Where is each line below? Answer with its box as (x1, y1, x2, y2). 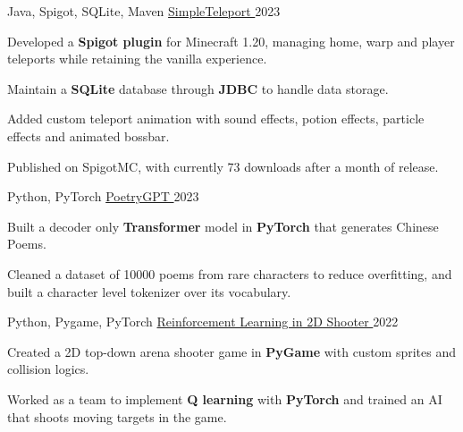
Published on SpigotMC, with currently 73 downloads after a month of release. (7, 157, 439, 175)
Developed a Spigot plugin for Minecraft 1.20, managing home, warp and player (7, 31, 455, 50)
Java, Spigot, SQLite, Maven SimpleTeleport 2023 (7, 2, 281, 20)
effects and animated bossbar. (7, 126, 170, 145)
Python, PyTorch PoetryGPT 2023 (7, 187, 199, 206)
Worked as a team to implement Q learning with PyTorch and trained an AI (7, 389, 442, 408)
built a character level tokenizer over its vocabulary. (7, 282, 291, 301)
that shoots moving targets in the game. (7, 407, 227, 426)
